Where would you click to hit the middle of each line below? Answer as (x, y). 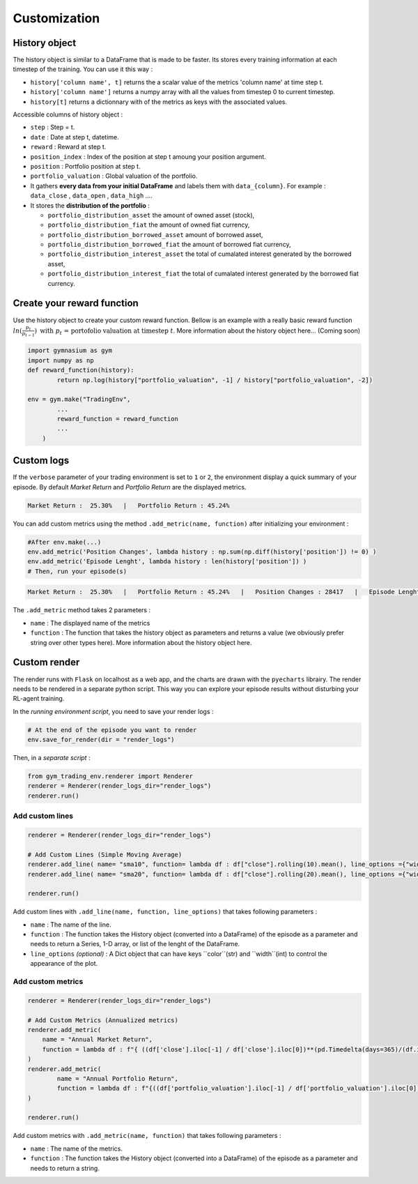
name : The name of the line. (71, 925)
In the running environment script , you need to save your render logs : (113, 711)
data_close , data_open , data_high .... (91, 196)
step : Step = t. (53, 127)
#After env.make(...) (64, 542)
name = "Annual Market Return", (98, 1040)
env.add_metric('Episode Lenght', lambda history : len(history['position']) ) (167, 562)
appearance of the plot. (64, 964)
